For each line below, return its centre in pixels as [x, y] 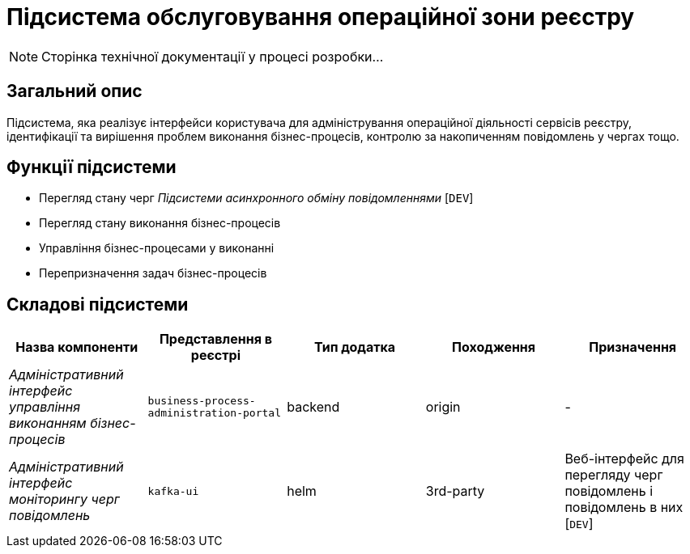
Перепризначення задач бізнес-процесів [153, 273]
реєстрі [215, 355]
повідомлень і [609, 491]
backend [313, 407]
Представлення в [215, 339]
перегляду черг [614, 475]
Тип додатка [355, 347]
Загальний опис [75, 91]
